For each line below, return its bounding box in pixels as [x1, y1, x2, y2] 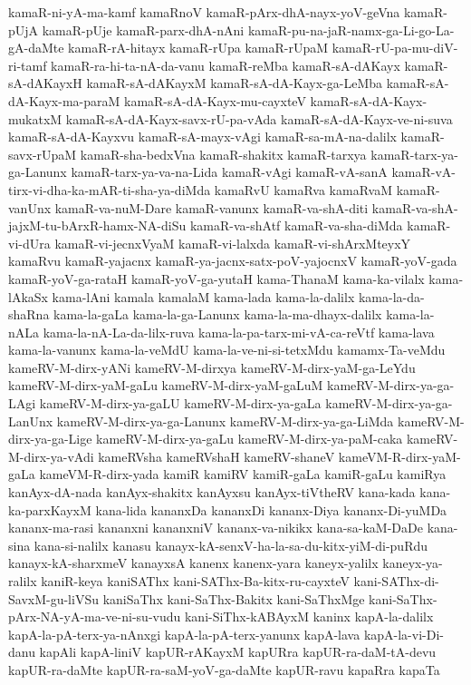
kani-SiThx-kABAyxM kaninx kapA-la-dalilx [184, 607, 434, 626]
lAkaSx [8, 287, 48, 306]
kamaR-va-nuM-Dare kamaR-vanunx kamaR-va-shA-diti [54, 198, 369, 217]
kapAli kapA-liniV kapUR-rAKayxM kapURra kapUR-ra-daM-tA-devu [39, 642, 437, 661]
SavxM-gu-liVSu [8, 589, 99, 608]
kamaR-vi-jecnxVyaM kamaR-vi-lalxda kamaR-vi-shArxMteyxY [54, 233, 411, 252]
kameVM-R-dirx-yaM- [338, 446, 461, 465]
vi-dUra [8, 233, 51, 252]
